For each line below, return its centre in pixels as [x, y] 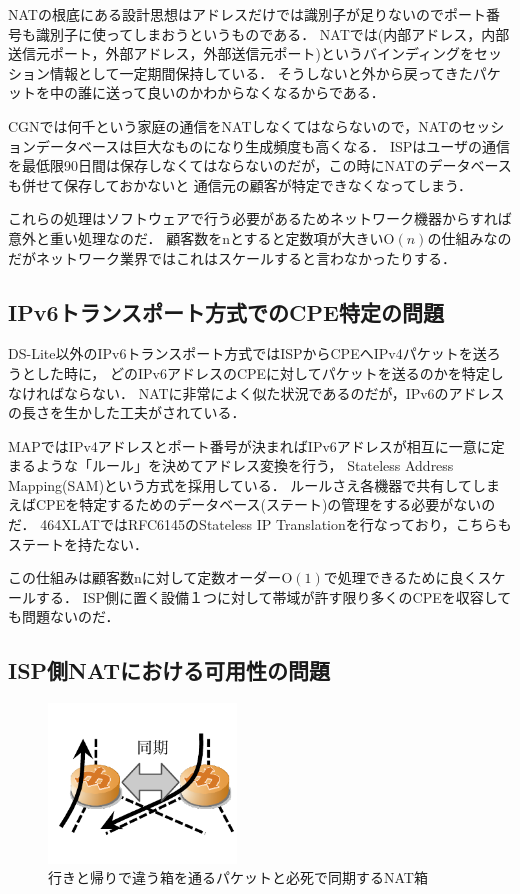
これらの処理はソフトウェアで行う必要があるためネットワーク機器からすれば [260, 218]
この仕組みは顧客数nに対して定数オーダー [145, 577]
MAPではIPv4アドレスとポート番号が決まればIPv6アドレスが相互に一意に [249, 445]
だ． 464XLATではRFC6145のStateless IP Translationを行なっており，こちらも [260, 524]
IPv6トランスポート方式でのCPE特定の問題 [226, 311]
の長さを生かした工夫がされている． [127, 412]
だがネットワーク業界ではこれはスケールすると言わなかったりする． [232, 257]
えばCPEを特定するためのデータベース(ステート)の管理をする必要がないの [252, 504]
